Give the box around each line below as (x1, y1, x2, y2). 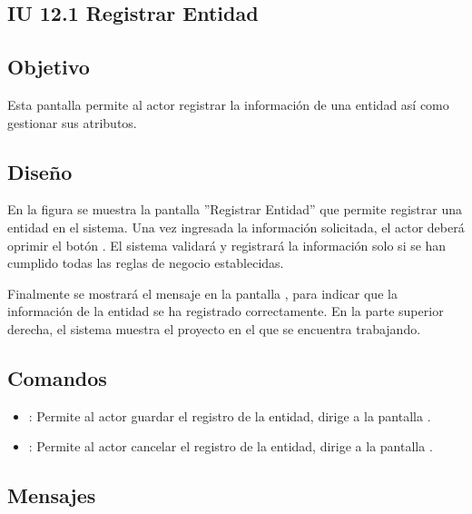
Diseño (7, 157, 73, 185)
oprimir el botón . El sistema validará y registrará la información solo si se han (7, 235, 447, 254)
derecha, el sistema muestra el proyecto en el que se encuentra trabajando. (7, 319, 421, 338)
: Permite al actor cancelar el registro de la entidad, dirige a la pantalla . (28, 437, 433, 456)
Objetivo (7, 53, 90, 81)
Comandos (7, 363, 107, 391)
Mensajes (7, 481, 96, 509)
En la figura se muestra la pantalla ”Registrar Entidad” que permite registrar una (7, 200, 462, 219)
